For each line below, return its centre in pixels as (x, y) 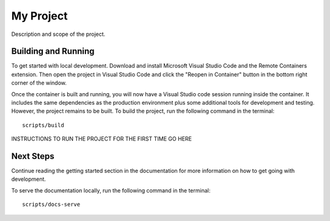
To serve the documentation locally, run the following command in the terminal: (111, 190)
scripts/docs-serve (51, 205)
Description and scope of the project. (58, 34)
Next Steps (33, 156)
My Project (39, 16)
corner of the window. (39, 83)
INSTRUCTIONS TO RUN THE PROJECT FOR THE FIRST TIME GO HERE (101, 139)
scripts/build (43, 125)
